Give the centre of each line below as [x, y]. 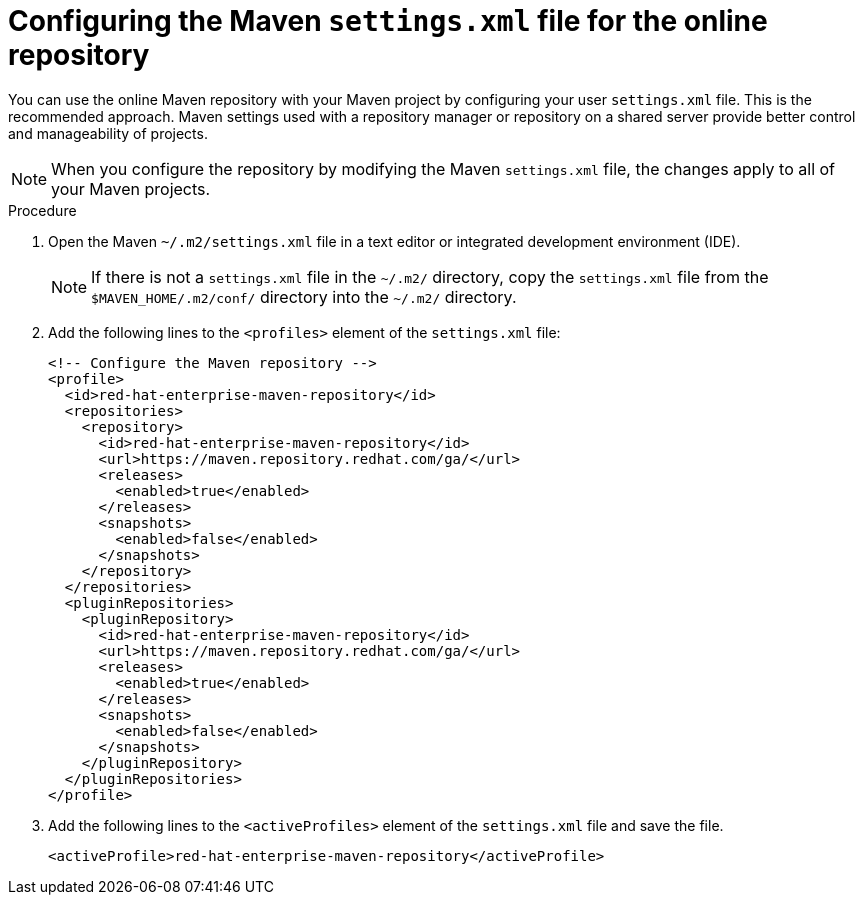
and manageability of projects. [108, 133]
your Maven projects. [131, 188]
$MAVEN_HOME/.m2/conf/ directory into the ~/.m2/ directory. [304, 296]
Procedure [42, 210]
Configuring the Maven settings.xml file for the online [388, 21]
